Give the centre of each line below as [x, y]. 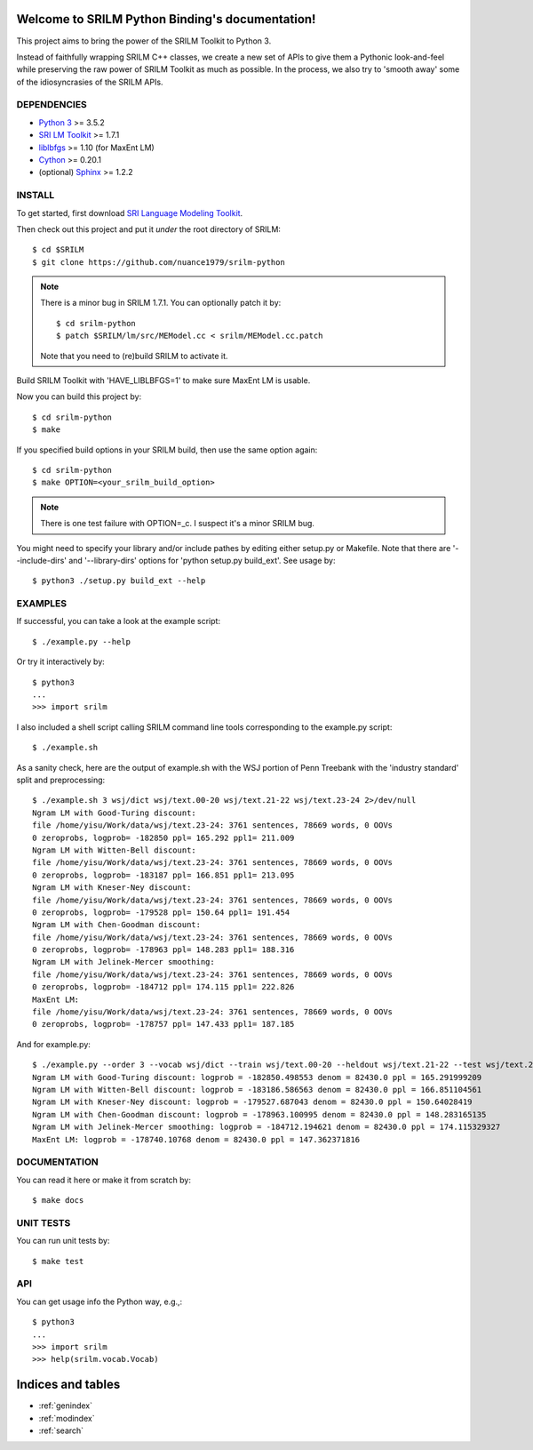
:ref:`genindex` [66, 1406]
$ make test [58, 1261]
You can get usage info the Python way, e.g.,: [99, 1302]
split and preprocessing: [61, 780]
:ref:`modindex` [67, 1418]
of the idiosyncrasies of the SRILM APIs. [90, 82]
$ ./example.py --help [82, 641]
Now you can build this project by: [79, 397]
